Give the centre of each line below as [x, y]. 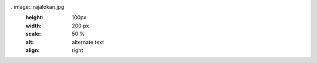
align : [33, 50]
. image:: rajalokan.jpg [38, 7]
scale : [33, 34]
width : [34, 26]
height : [35, 17]
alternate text [88, 42]
